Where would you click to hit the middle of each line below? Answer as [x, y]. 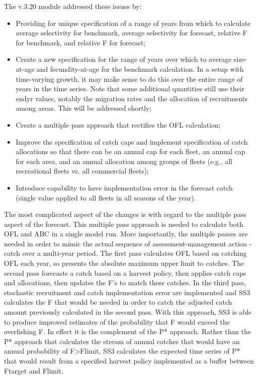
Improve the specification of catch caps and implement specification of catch [132, 141]
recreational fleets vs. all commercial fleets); [82, 171]
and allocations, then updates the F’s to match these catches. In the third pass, [125, 283]
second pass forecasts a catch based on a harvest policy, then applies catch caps [125, 273]
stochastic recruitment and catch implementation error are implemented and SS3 [127, 292]
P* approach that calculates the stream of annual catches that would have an [122, 341]
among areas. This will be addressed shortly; [84, 108]
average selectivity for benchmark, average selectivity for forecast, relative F [131, 33]
